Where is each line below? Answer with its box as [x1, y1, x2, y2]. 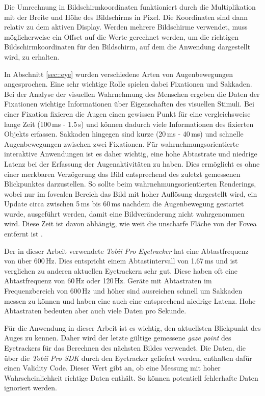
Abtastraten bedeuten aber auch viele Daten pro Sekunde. [4, 305, 187, 316]
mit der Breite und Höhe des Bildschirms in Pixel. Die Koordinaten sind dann [4, 11, 248, 22]
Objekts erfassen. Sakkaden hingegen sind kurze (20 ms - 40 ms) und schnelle [4, 128, 244, 139]
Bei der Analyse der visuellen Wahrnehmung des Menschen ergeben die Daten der [4, 88, 260, 99]
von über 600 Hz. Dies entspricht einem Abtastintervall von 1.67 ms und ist [4, 255, 238, 266]
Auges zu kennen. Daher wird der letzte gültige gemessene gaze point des [4, 332, 231, 343]
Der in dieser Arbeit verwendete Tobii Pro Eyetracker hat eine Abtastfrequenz [4, 245, 249, 256]
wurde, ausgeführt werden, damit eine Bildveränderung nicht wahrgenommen [4, 208, 245, 219]
